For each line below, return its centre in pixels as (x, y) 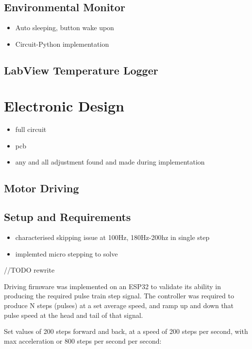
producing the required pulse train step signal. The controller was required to (119, 296)
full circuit (31, 129)
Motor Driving (42, 188)
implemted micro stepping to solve (67, 253)
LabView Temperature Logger (81, 70)
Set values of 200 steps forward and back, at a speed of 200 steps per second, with (126, 331)
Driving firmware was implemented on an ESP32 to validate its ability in (112, 286)
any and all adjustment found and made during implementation (110, 162)
